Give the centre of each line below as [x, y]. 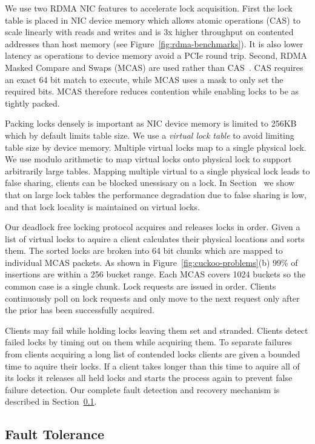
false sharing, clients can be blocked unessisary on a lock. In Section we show [150, 183]
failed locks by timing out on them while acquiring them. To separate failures [148, 342]
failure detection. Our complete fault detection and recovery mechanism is [142, 389]
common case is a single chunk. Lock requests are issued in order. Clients [141, 286]
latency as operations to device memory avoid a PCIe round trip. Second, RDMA [156, 55]
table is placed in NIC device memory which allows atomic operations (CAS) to [153, 20]
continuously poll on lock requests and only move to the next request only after [152, 298]
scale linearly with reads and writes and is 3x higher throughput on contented [149, 32]
